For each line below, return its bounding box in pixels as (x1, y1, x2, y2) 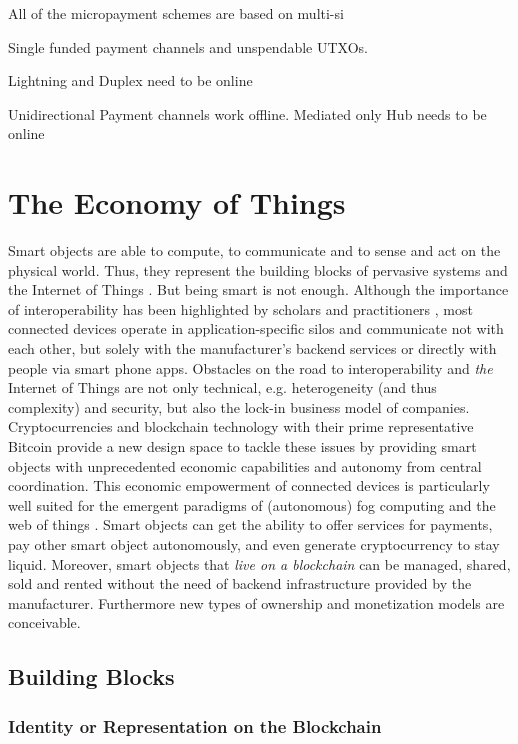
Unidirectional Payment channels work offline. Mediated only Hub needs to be (8, 103, 487, 124)
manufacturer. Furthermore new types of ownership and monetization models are (8, 592, 505, 613)
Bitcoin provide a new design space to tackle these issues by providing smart (8, 436, 477, 457)
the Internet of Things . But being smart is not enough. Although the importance (8, 279, 509, 300)
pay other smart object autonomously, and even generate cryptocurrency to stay (8, 534, 500, 554)
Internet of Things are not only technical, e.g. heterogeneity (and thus (8, 377, 437, 398)
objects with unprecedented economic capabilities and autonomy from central (8, 455, 482, 476)
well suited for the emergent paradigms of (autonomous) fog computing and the (8, 494, 496, 515)
